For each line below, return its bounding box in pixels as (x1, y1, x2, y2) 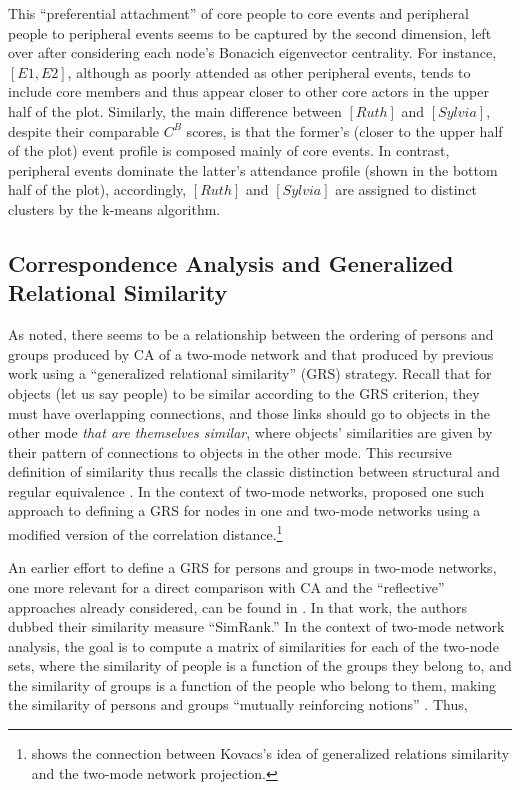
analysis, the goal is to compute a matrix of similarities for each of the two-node (8, 635, 499, 656)
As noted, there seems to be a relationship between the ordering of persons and (8, 324, 494, 345)
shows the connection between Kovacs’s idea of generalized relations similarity (31, 743, 510, 764)
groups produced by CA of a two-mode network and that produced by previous (8, 343, 494, 364)
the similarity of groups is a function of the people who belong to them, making (8, 674, 496, 695)
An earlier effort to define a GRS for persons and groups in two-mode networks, (8, 557, 497, 578)
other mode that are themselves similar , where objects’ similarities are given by (8, 422, 493, 443)
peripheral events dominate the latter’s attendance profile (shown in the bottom (8, 159, 498, 180)
